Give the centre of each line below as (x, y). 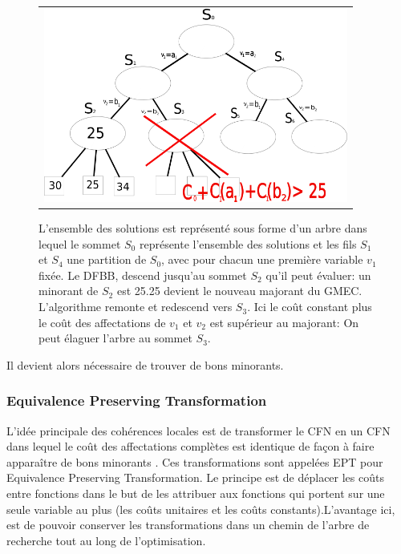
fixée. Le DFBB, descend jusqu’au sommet (143, 275)
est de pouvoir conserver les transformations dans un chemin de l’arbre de (188, 525)
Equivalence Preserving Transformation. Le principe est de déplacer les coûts (195, 477)
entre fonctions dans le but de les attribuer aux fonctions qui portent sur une (196, 493)
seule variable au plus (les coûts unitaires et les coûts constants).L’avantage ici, (201, 509)
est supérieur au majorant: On (284, 322)
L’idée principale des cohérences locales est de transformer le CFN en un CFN (198, 430)
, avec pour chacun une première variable (262, 259)
